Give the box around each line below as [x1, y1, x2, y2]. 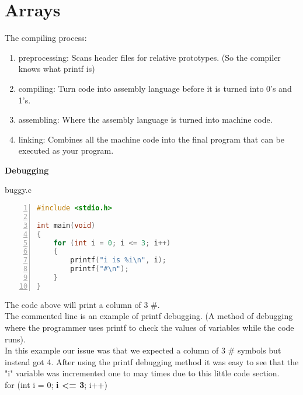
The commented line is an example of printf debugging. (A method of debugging [5, 310, 293, 322]
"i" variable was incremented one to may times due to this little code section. [5, 367, 280, 379]
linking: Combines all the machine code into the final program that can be [18, 133, 284, 145]
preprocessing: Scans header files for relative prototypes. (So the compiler [18, 51, 281, 63]
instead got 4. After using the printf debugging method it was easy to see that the [5, 355, 299, 368]
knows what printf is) [18, 63, 95, 75]
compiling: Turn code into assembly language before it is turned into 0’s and [18, 82, 292, 94]
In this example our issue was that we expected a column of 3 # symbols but [5, 344, 281, 356]
